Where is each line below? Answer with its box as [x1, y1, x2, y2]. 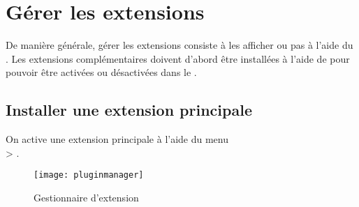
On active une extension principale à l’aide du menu [6, 132, 229, 146]
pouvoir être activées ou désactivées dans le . [6, 65, 197, 79]
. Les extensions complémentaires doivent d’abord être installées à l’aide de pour [6, 51, 350, 66]
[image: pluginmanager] [34, 170, 144, 181]
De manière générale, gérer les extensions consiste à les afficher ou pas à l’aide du [6, 38, 353, 52]
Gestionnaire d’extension [34, 190, 139, 204]
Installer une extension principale [6, 99, 252, 121]
